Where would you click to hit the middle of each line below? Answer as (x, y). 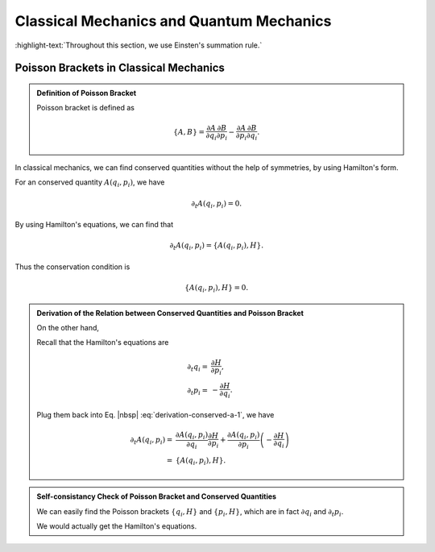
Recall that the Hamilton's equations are (103, 342)
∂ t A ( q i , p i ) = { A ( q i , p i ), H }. (217, 247)
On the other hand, (68, 328)
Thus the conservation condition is (72, 267)
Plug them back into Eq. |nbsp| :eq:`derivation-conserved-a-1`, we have (155, 414)
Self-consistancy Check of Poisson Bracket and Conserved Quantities (157, 496)
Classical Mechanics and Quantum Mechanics (173, 21)
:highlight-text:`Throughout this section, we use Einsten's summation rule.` (139, 45)
